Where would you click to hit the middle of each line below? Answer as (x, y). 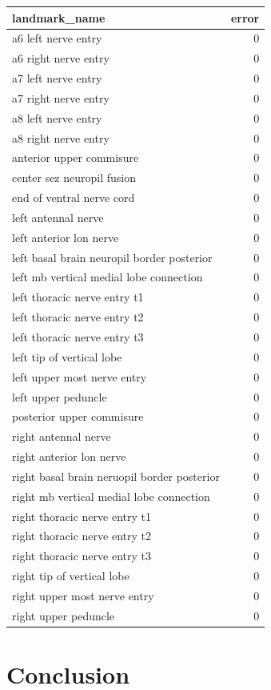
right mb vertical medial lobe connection (111, 496)
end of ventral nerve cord (74, 198)
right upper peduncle (64, 615)
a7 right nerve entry (61, 97)
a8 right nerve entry (61, 137)
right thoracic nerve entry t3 (82, 556)
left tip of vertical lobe (67, 356)
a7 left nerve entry (57, 78)
